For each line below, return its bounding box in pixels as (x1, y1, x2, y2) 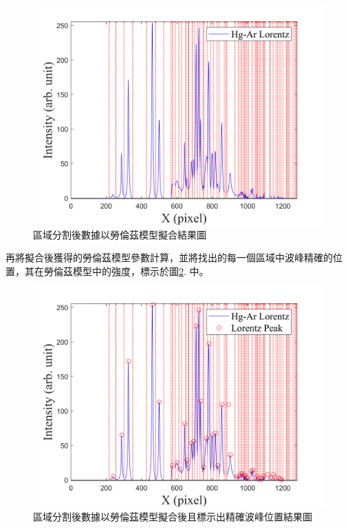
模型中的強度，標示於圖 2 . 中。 (72, 263, 209, 278)
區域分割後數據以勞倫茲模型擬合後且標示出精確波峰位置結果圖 (33, 509, 312, 523)
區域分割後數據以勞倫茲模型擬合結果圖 (33, 227, 206, 241)
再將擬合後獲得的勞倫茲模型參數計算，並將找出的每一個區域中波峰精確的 (6, 250, 333, 265)
